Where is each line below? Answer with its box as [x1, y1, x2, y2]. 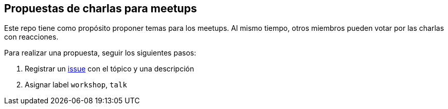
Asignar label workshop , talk [25, 80, 127, 89]
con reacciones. [4, 32, 59, 42]
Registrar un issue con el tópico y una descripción [25, 64, 194, 74]
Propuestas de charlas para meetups [4, 2, 197, 15]
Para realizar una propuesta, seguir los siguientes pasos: [4, 48, 196, 58]
